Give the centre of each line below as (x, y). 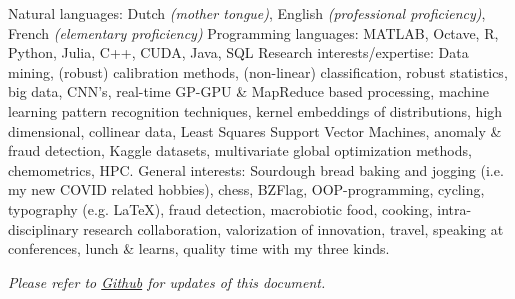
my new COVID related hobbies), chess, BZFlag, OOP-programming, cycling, (246, 189)
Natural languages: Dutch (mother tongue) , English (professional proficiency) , (247, 13)
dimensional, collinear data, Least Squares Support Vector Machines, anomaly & (255, 130)
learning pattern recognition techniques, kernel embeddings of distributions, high (255, 110)
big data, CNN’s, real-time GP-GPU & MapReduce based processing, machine (249, 91)
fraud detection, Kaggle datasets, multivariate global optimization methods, (240, 150)
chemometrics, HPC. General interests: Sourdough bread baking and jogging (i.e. (256, 169)
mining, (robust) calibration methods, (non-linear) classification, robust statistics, (258, 71)
